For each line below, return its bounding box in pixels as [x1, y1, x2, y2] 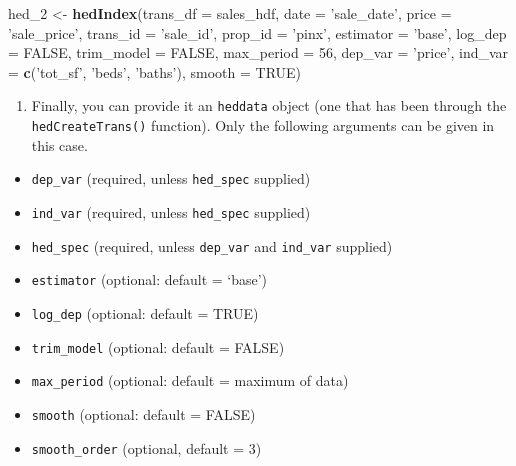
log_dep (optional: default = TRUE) [31, 302, 259, 323]
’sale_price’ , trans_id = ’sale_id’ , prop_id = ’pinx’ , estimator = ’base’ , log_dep [8, 22, 507, 43]
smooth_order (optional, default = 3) [31, 437, 262, 458]
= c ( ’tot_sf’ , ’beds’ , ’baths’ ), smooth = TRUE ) [8, 61, 302, 82]
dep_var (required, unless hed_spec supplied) [31, 168, 311, 189]
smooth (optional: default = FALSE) [31, 403, 256, 424]
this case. [31, 134, 88, 155]
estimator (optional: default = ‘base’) [31, 269, 268, 290]
